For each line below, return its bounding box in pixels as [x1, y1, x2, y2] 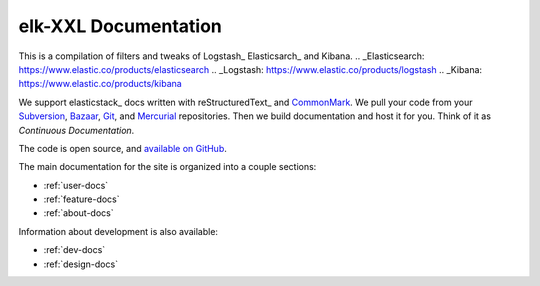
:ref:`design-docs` [43, 258, 119, 270]
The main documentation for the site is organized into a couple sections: [18, 161, 317, 173]
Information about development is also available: [18, 225, 219, 237]
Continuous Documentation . [18, 124, 135, 136]
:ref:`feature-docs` [43, 193, 120, 205]
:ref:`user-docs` [43, 179, 109, 191]
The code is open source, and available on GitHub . [18, 142, 227, 154]
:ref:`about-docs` [43, 207, 114, 219]
